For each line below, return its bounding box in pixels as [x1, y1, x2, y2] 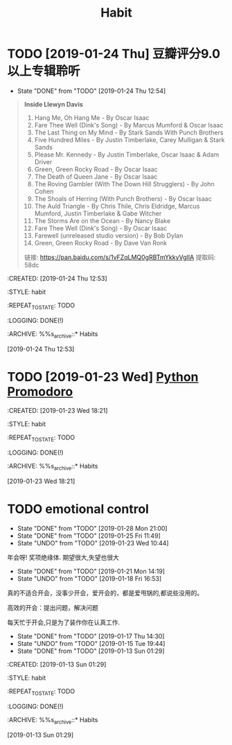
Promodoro [7, 383, 73, 399]
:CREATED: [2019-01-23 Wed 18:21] [7, 407, 109, 415]
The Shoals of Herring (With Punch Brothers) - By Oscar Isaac [34, 194, 213, 202]
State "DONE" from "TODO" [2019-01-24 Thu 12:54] [17, 87, 166, 95]
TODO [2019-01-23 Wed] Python [7, 369, 199, 385]
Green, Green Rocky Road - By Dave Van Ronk [34, 238, 168, 247]
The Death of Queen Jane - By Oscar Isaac [34, 172, 158, 181]
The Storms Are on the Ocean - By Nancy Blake [34, 216, 171, 225]
